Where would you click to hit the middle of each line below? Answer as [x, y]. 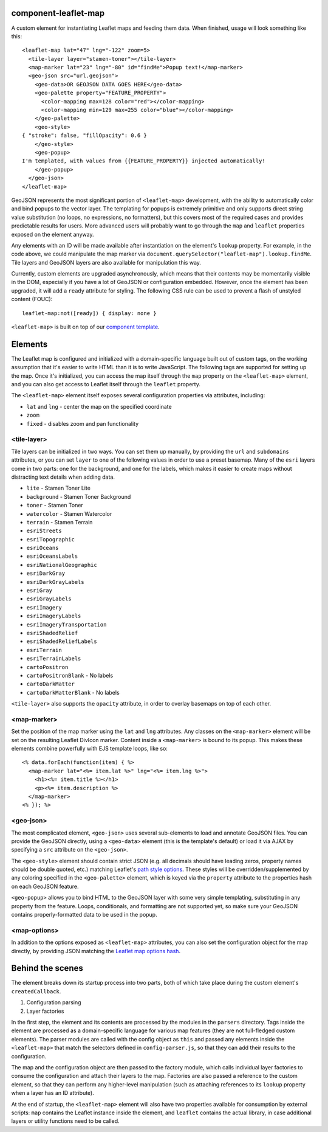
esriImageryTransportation [67, 624]
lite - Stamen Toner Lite [59, 488]
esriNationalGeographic [62, 565]
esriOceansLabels [52, 556]
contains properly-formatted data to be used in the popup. [84, 915]
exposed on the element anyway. [53, 234]
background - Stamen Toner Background [79, 496]
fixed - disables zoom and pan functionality [83, 423]
